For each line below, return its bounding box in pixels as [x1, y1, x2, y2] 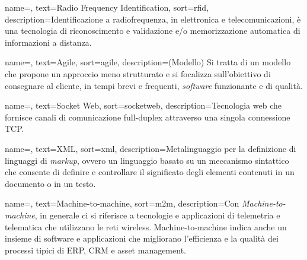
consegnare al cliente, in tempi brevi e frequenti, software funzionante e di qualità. [5, 79, 303, 91]
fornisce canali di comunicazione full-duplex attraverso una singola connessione [5, 110, 290, 123]
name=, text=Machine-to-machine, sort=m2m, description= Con [5, 197, 239, 210]
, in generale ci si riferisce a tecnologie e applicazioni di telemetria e [34, 208, 280, 221]
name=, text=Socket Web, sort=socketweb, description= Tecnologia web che [5, 99, 282, 112]
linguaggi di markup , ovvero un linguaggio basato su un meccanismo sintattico [5, 154, 289, 166]
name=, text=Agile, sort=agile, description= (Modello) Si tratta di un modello [5, 56, 291, 68]
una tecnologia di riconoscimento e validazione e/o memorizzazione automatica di [5, 24, 300, 37]
